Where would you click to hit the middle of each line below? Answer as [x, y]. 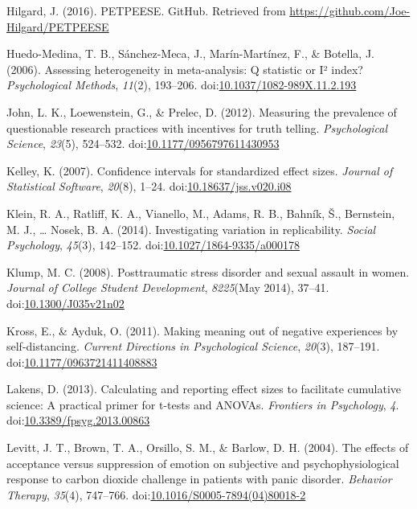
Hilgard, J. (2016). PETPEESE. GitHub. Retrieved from [146, 10]
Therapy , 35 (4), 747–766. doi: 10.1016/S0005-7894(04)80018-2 [156, 494]
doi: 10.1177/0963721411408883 [82, 361]
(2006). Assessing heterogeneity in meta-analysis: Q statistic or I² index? [185, 69]
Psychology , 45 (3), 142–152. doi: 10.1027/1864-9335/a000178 [153, 245]
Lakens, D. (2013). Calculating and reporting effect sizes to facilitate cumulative [204, 389]
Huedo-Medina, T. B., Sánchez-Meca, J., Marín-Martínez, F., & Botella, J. [191, 53]
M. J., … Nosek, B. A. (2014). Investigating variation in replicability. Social [191, 229]
